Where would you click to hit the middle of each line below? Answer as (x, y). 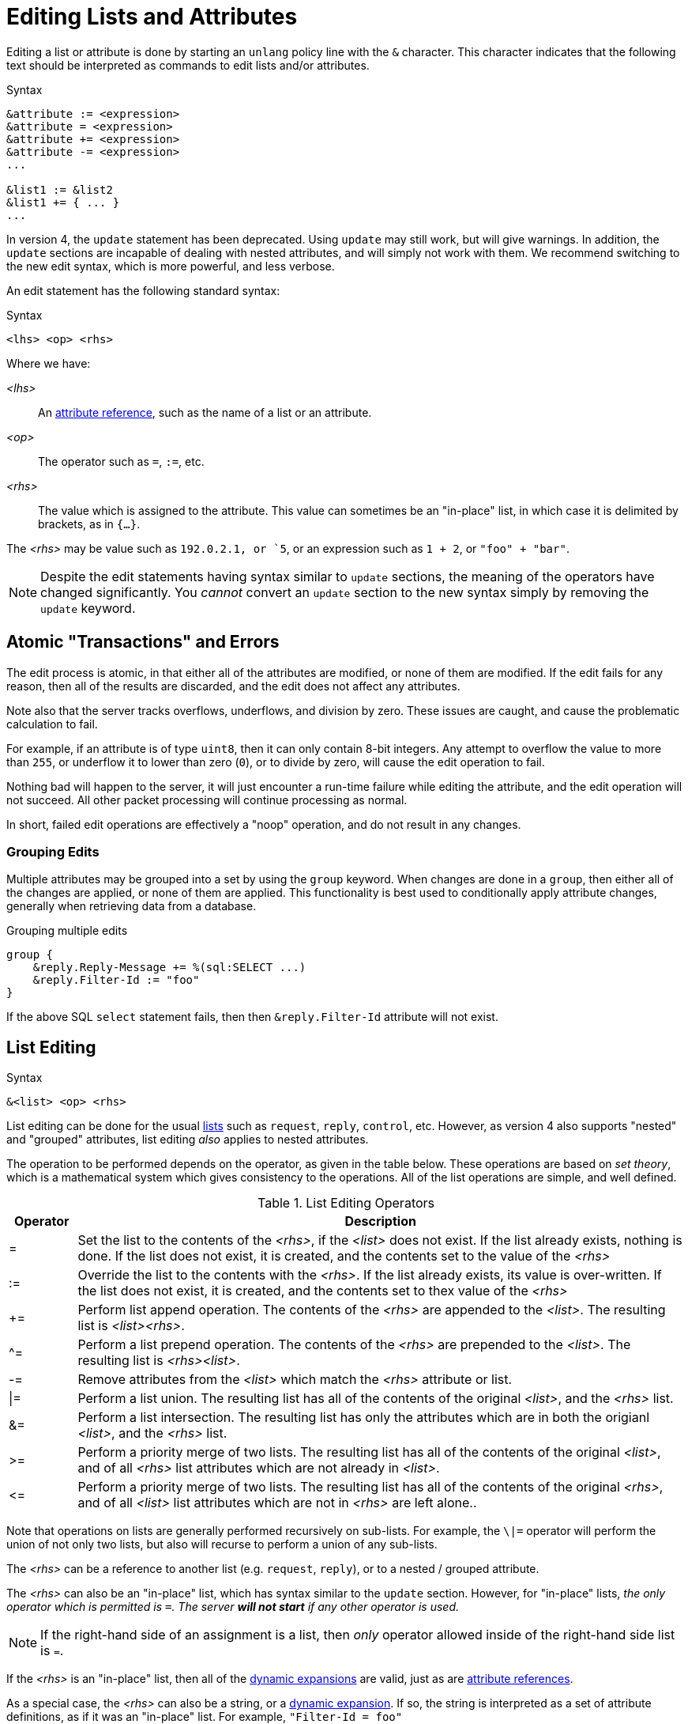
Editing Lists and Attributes (152, 17)
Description (380, 1221)
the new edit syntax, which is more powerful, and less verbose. (171, 266)
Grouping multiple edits (67, 931)
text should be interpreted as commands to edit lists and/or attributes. (188, 65)
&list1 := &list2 (60, 189)
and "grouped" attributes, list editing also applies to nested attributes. (188, 1140)
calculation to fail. (52, 724)
